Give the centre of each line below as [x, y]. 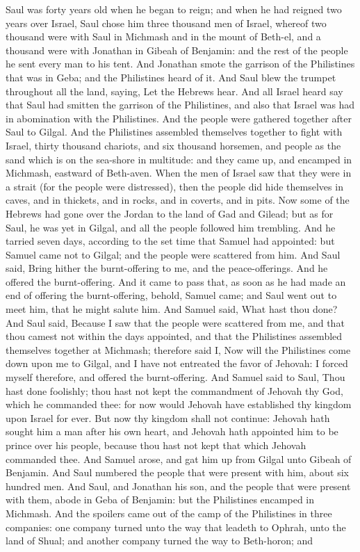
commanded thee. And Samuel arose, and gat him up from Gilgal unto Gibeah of [179, 458]
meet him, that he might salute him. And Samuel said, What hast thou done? [172, 309]
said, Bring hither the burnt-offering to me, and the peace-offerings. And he [167, 268]
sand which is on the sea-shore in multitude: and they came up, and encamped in [179, 159]
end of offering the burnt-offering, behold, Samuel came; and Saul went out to [171, 295]
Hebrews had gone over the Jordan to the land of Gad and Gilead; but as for [170, 213]
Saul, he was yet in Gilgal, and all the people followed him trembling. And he [171, 227]
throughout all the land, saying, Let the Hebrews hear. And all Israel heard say [174, 91]
